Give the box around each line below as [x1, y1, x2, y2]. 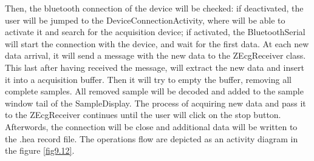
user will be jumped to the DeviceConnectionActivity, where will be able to [5, 13, 285, 26]
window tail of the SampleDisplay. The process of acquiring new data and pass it [5, 96, 306, 109]
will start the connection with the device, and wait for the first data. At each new [5, 37, 309, 50]
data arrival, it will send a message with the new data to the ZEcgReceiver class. [5, 49, 306, 62]
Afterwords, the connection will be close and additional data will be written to [5, 120, 298, 133]
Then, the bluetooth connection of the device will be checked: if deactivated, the [5, 2, 304, 14]
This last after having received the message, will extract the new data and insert [5, 61, 304, 73]
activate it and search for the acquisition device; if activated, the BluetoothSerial [5, 25, 305, 38]
